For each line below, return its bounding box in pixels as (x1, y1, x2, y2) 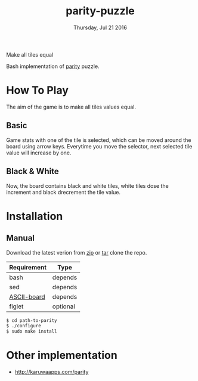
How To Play (6, 83, 69, 97)
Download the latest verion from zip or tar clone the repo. (6, 249, 147, 256)
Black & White (6, 166, 59, 176)
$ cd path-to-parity (6, 317, 58, 323)
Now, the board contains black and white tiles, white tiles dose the (6, 182, 169, 189)
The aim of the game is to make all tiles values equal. (6, 103, 136, 110)
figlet (9, 302, 24, 311)
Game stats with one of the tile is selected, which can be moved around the (6, 136, 191, 144)
